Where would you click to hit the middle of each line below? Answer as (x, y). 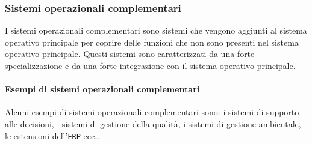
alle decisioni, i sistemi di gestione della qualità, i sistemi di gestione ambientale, (153, 123)
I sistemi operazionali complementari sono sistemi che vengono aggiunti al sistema (156, 30)
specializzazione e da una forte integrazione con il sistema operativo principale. (150, 65)
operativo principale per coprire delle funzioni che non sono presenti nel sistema (152, 42)
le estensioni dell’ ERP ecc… (53, 135)
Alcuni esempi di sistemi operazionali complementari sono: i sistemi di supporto (152, 112)
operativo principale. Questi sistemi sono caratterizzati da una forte (130, 54)
